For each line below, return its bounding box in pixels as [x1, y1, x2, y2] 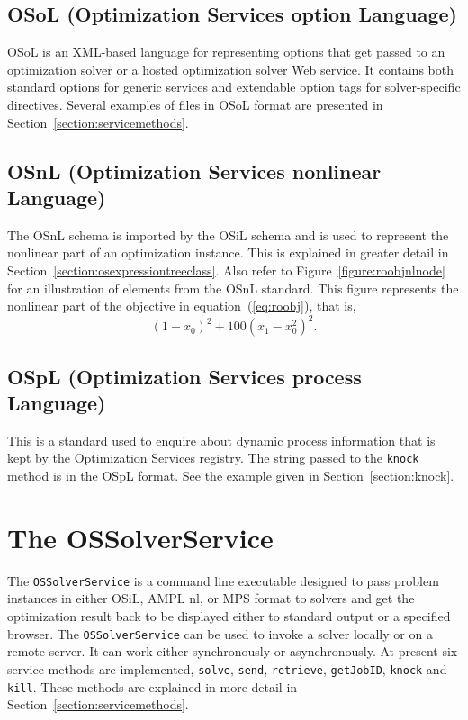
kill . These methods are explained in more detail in [7, 677, 298, 696]
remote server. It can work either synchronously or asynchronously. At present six [7, 642, 458, 661]
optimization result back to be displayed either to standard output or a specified [7, 607, 451, 625]
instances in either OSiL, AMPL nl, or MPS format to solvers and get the [7, 589, 415, 607]
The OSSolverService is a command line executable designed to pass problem [7, 571, 439, 589]
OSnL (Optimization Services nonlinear [7, 157, 382, 184]
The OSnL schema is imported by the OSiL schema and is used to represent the [7, 225, 449, 244]
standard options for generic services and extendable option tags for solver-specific [7, 77, 461, 96]
